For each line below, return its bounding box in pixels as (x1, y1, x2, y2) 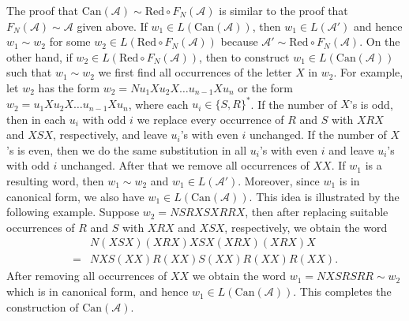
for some (49, 33, 91, 50)
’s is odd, (349, 95, 393, 112)
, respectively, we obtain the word (224, 218, 388, 235)
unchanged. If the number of (249, 126, 387, 143)
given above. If (77, 17, 148, 34)
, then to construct (199, 48, 290, 65)
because (220, 33, 258, 50)
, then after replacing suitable (245, 203, 388, 220)
